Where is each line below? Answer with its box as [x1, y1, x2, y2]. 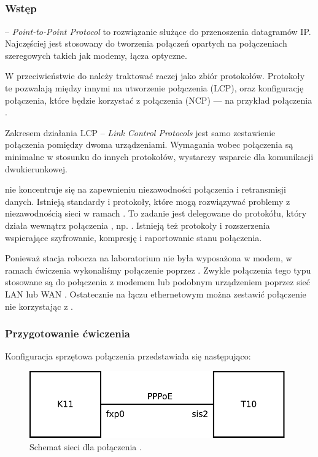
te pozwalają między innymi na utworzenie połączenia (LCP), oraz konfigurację [5, 82, 304, 94]
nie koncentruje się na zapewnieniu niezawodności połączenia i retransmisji [5, 183, 286, 196]
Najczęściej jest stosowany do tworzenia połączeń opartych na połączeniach [5, 37, 287, 50]
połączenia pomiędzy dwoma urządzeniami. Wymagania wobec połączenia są [5, 138, 293, 151]
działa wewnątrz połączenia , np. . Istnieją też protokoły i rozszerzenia [5, 219, 270, 231]
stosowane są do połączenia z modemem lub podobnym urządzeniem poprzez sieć [5, 275, 310, 288]
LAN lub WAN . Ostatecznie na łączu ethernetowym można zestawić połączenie [5, 287, 306, 300]
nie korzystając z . [5, 299, 73, 312]
